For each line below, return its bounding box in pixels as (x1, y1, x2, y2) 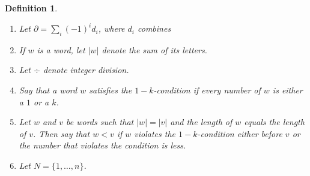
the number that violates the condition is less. (19, 139, 186, 151)
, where (98, 22, 125, 35)
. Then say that (33, 127, 90, 139)
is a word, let (37, 43, 85, 56)
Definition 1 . (5, 2, 58, 14)
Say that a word (19, 84, 77, 96)
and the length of (170, 116, 232, 128)
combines (138, 22, 171, 35)
